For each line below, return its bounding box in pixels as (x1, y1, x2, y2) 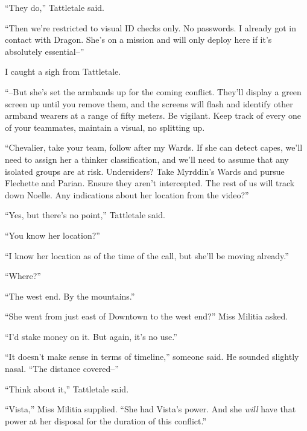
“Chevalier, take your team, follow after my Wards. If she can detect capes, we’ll (5, 141, 303, 154)
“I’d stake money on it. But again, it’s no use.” (5, 330, 177, 342)
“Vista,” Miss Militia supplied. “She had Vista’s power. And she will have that (5, 403, 296, 415)
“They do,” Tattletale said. (5, 1, 104, 13)
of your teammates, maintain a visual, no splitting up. (5, 121, 205, 133)
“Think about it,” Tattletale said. (5, 382, 129, 395)
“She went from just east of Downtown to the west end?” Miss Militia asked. (5, 310, 288, 322)
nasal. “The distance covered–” (5, 362, 119, 375)
